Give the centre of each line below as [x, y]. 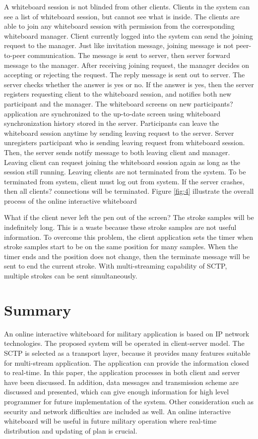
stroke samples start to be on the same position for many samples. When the [121, 247]
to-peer [15, 55]
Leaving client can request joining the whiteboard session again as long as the [122, 162]
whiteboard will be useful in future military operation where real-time [110, 421]
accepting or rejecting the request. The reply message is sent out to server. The [125, 75]
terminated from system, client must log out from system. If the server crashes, [124, 181]
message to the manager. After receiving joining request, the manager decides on [127, 65]
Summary [38, 309]
